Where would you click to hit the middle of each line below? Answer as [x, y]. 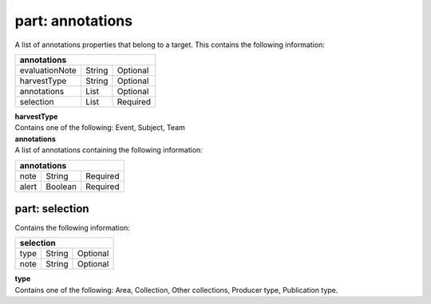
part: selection [52, 209]
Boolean [61, 186]
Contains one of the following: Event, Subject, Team [100, 128]
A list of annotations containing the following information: [109, 150]
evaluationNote [48, 70]
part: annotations [74, 21]
